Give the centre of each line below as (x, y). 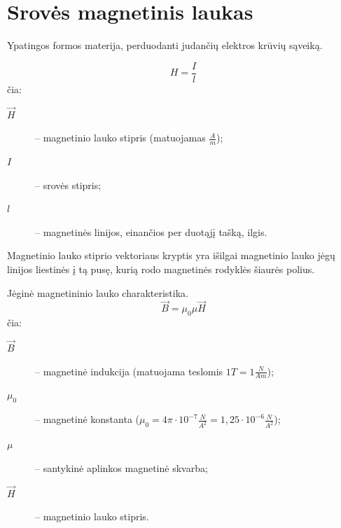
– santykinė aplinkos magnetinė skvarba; (121, 467)
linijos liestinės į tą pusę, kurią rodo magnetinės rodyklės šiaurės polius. (161, 269)
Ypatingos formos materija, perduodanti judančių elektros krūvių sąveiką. (165, 45)
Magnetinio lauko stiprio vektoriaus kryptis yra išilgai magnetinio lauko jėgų (171, 255)
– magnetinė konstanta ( (88, 419)
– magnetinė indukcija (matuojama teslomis (129, 371)
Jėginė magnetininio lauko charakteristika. (98, 292)
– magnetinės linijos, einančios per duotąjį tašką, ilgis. (151, 231)
